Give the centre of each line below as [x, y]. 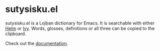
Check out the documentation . [37, 43]
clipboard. [16, 33]
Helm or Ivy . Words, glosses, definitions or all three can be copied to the [80, 28]
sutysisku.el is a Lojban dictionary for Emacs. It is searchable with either [80, 23]
